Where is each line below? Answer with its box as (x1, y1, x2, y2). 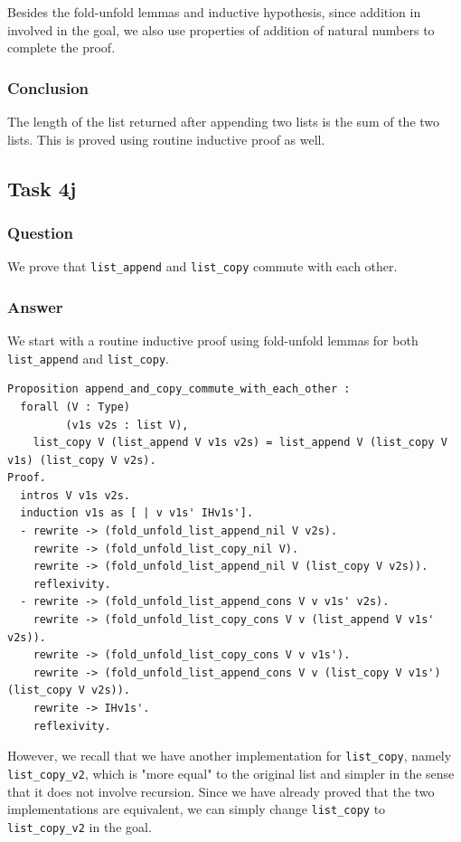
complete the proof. (7, 38, 116, 57)
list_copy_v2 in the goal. (7, 817, 152, 836)
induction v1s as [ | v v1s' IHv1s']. (20, 506, 254, 520)
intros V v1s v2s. (20, 488, 131, 502)
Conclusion (7, 76, 89, 99)
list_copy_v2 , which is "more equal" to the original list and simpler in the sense (7, 763, 455, 782)
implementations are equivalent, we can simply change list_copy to (7, 799, 386, 818)
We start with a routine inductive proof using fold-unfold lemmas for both (7, 331, 419, 350)
